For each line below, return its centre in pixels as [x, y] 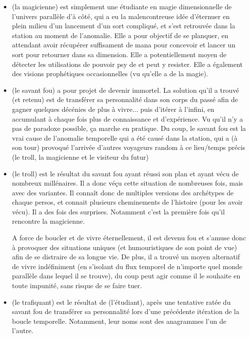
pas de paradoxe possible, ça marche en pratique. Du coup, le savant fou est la [129, 128]
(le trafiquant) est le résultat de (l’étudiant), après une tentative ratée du [121, 302]
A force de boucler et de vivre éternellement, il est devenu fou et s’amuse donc [129, 238]
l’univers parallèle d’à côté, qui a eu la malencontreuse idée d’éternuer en [121, 16]
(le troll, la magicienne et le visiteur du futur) [80, 157]
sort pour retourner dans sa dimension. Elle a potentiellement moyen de [119, 54]
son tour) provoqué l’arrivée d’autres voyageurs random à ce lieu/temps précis [129, 147]
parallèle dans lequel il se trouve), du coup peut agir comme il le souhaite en [126, 276]
